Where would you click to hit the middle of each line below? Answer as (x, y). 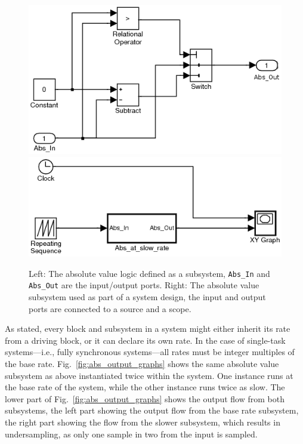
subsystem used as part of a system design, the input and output (147, 296)
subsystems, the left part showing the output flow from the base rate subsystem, (152, 410)
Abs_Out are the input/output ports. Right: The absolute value (144, 285)
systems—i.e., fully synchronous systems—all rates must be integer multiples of (150, 352)
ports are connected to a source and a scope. (110, 308)
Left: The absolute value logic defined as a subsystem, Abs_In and (149, 273)
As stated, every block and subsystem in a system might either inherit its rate (148, 329)
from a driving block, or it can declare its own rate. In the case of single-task (145, 340)
